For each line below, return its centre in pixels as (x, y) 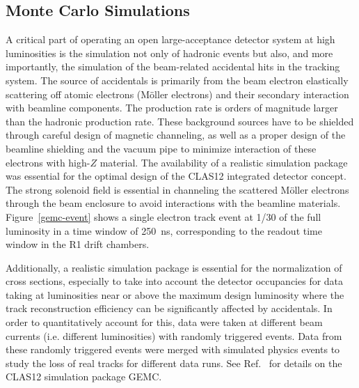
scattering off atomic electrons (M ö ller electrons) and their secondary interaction (177, 94)
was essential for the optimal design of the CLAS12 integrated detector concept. (176, 176)
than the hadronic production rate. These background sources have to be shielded (180, 121)
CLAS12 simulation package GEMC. (84, 377)
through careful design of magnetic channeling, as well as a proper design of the (176, 135)
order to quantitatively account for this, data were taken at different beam (164, 322)
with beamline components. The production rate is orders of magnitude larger (172, 108)
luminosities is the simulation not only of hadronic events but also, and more (169, 53)
